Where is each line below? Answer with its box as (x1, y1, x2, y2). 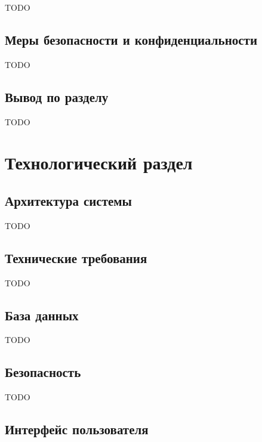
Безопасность (5, 363, 81, 381)
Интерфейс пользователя (5, 420, 149, 438)
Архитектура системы (5, 191, 132, 209)
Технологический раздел (5, 150, 193, 175)
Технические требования (5, 248, 147, 267)
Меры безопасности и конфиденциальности (5, 30, 257, 48)
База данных (5, 305, 79, 324)
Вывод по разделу (5, 87, 109, 106)
